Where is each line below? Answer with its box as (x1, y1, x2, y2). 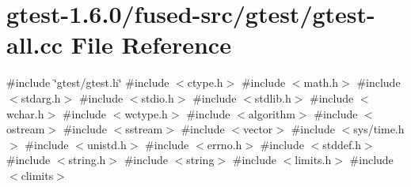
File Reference (70, 28, 231, 61)
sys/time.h (353, 121, 405, 137)
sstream (125, 121, 163, 137)
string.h (68, 151, 106, 168)
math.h (303, 74, 339, 91)
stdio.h (141, 89, 174, 106)
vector (242, 121, 273, 137)
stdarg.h (21, 89, 61, 106)
